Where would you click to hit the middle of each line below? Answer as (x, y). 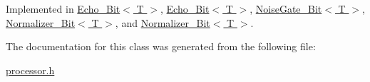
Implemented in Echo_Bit (63, 8)
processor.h (30, 70)
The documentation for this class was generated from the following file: (161, 46)
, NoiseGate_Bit (286, 8)
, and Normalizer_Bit (163, 22)
